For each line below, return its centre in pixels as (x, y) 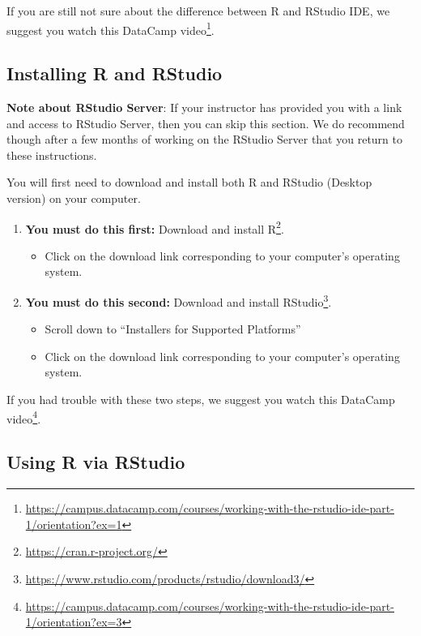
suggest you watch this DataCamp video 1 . (111, 28)
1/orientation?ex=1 (74, 524)
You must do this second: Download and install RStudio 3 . (179, 301)
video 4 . (24, 417)
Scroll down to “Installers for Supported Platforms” (173, 329)
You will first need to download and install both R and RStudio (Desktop (189, 182)
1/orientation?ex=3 (74, 622)
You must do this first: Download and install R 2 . (155, 227)
